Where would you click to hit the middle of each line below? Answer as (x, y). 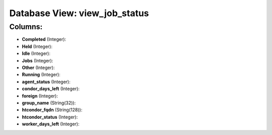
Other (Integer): (38, 67)
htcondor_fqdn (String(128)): (52, 110)
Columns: (26, 27)
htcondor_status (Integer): (50, 117)
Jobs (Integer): (38, 60)
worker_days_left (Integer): (51, 124)
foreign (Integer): (40, 96)
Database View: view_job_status (79, 13)
